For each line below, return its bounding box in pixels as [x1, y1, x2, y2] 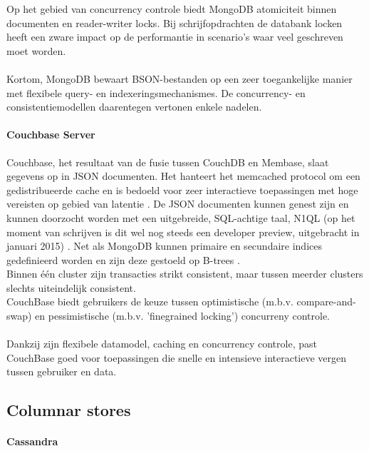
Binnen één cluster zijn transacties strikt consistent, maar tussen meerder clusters [6, 266, 363, 281]
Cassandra [6, 434, 58, 449]
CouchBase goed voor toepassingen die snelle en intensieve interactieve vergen [6, 350, 347, 365]
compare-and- [296, 294, 356, 309]
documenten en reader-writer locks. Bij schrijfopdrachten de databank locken [6, 15, 343, 30]
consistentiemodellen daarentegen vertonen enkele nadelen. [6, 99, 262, 114]
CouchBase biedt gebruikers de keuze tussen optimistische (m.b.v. [6, 294, 293, 309]
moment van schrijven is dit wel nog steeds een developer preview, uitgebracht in [6, 224, 360, 239]
